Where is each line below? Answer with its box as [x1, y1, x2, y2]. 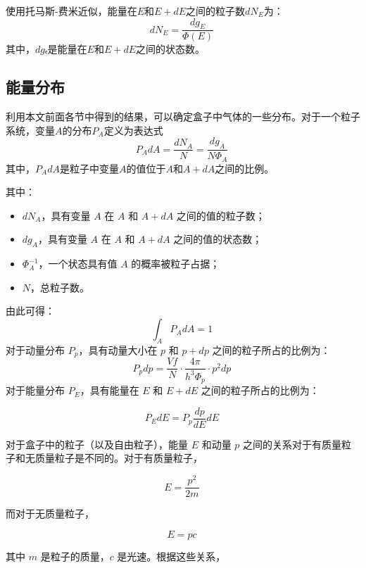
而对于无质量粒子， [6, 506, 94, 521]
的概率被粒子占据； [131, 256, 220, 271]
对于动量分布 [6, 342, 65, 357]
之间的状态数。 [136, 42, 205, 56]
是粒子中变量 [59, 160, 119, 175]
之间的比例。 [215, 160, 274, 175]
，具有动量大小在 [78, 342, 158, 357]
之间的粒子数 [186, 4, 246, 18]
